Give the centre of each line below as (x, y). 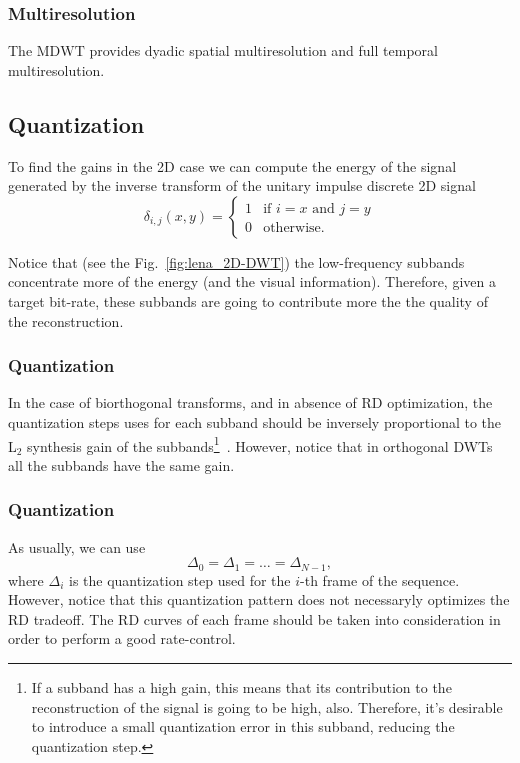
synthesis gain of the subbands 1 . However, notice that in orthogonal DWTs (260, 444)
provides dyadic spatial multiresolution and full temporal (263, 50)
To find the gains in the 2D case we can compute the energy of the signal (232, 165)
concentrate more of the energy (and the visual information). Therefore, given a (252, 281)
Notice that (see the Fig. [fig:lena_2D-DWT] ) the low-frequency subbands (236, 261)
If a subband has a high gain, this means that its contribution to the (241, 687)
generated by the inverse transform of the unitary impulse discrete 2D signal (242, 185)
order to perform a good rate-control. (122, 638)
